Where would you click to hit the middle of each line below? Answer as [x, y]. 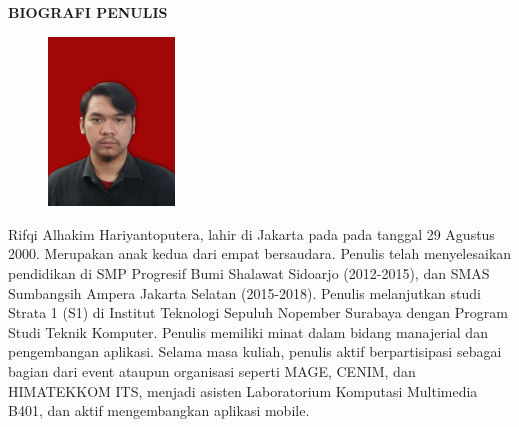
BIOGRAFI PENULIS [88, 12]
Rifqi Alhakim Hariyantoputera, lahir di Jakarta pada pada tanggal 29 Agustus [251, 233]
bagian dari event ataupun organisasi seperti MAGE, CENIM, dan [212, 370]
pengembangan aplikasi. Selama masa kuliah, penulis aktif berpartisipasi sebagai [255, 351]
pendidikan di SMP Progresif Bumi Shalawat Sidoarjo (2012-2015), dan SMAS [249, 272]
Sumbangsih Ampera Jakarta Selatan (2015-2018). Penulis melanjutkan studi [244, 292]
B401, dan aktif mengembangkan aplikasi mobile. [159, 410]
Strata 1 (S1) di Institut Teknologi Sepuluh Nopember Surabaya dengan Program [258, 312]
